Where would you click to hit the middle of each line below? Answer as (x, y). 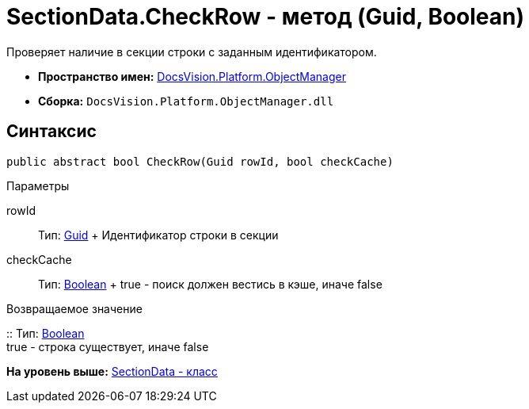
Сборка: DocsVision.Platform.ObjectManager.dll (186, 101)
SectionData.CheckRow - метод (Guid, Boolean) (266, 17)
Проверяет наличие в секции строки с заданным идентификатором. (192, 52)
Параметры (38, 185)
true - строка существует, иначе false (108, 346)
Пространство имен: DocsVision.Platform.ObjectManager (192, 76)
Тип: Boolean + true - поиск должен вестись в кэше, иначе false (210, 284)
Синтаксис (51, 132)
